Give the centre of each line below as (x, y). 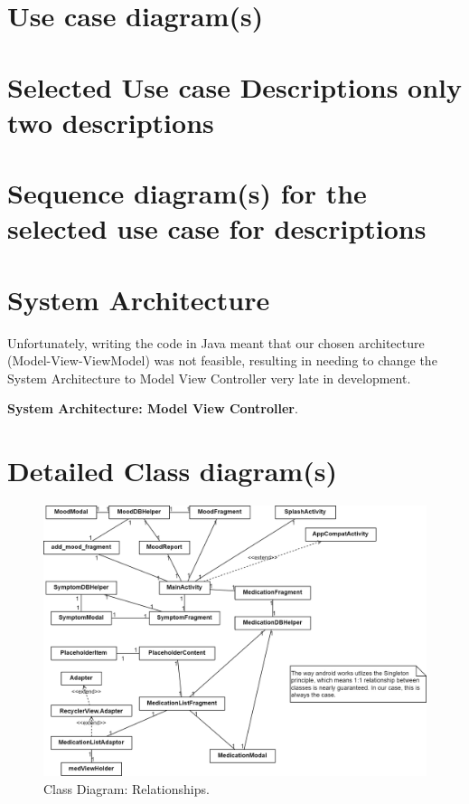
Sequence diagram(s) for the (187, 193)
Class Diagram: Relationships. (127, 788)
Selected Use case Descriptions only (235, 86)
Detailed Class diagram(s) (172, 471)
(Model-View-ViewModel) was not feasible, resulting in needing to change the (222, 360)
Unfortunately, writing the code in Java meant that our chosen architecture (216, 342)
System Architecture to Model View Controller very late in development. (209, 378)
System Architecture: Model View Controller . (153, 408)
